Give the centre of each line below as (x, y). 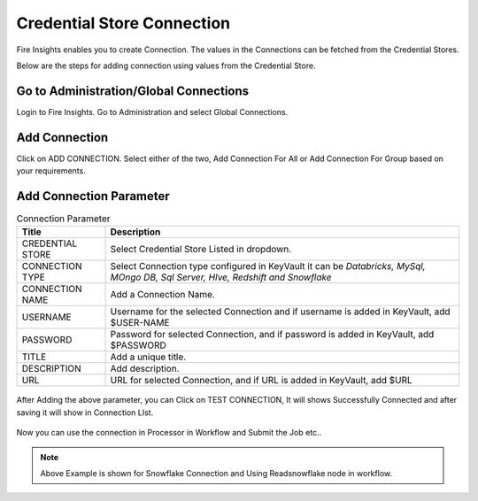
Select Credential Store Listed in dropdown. (201, 250)
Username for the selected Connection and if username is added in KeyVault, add (280, 312)
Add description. (145, 369)
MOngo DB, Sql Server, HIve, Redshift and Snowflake (221, 277)
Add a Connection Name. (163, 295)
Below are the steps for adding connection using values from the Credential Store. (166, 66)
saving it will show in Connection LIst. (85, 412)
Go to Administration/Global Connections (133, 91)
